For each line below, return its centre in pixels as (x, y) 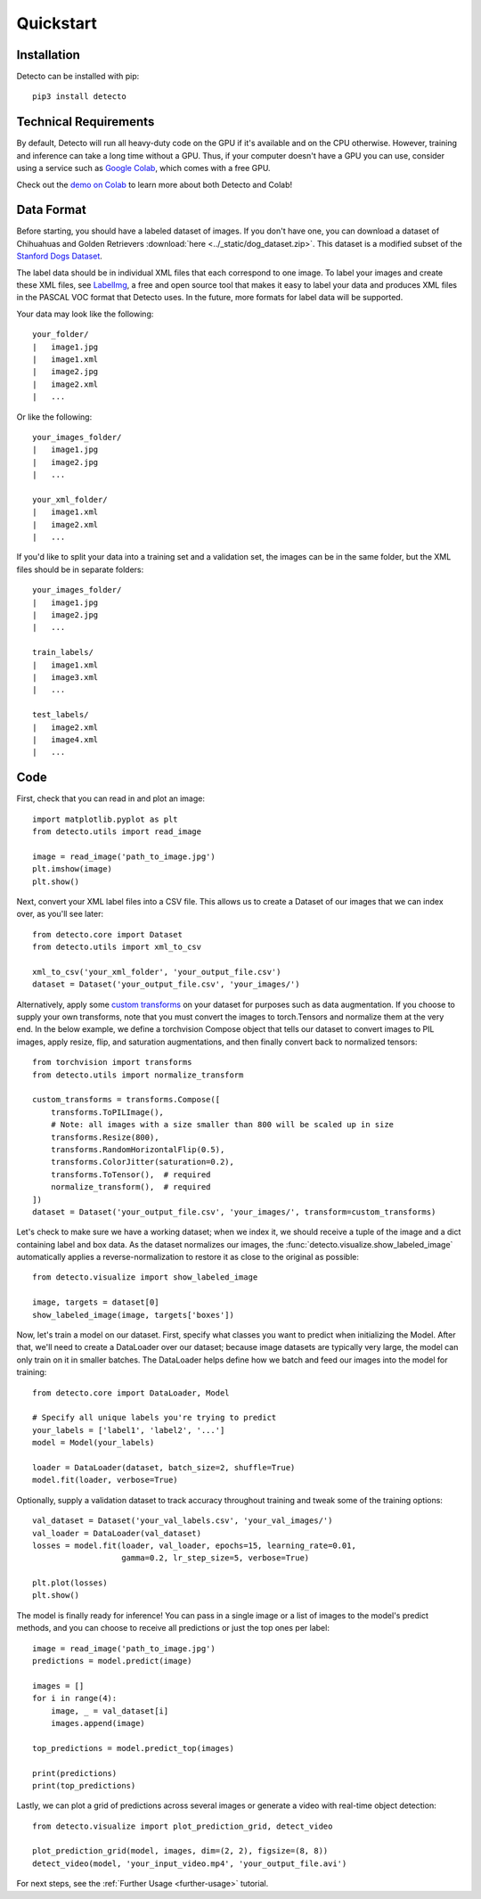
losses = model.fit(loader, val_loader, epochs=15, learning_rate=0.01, (194, 1545)
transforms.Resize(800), (105, 1137)
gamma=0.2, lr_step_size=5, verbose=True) (216, 1558)
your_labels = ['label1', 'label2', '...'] (129, 1430)
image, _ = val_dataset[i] (110, 1711)
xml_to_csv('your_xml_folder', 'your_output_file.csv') (157, 972)
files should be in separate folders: (80, 569)
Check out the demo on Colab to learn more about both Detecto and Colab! (155, 184)
